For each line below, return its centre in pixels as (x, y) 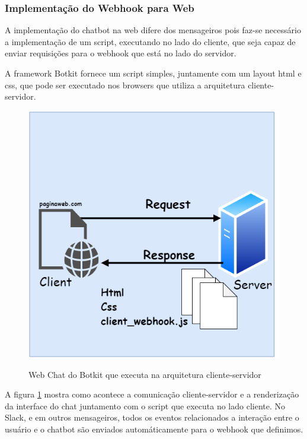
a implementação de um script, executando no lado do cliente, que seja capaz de (150, 41)
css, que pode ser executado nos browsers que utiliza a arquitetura (125, 85)
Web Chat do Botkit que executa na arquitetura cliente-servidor (145, 374)
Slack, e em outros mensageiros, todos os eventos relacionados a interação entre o (152, 417)
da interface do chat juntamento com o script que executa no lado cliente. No (145, 405)
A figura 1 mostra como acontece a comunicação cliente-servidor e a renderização (152, 394)
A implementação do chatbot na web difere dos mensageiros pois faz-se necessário (153, 30)
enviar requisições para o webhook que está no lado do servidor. (121, 53)
